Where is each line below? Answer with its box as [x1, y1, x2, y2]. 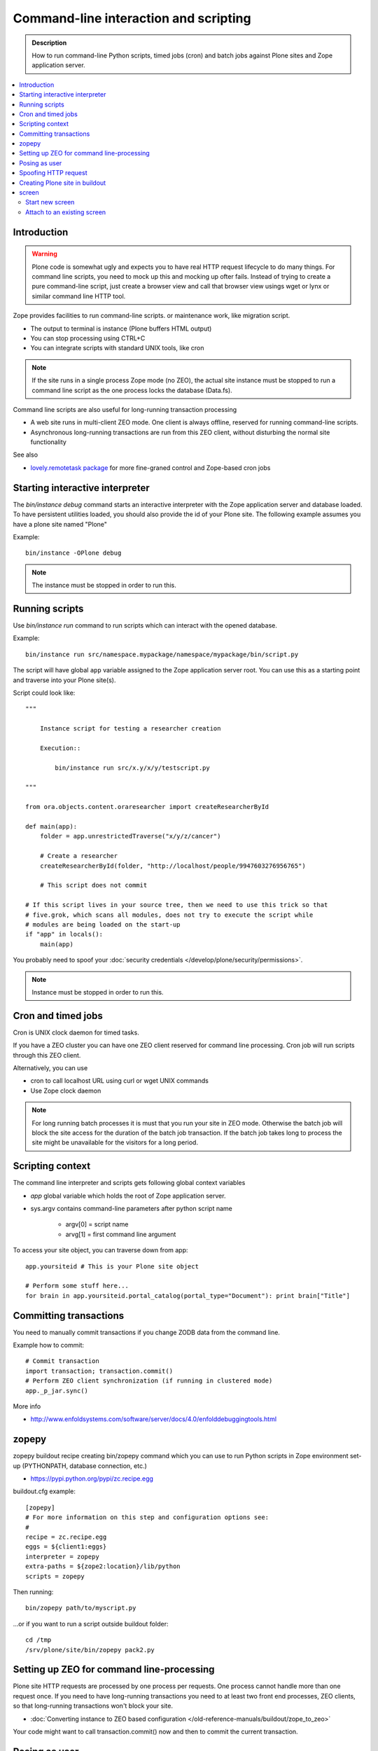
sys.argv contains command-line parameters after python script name [30, 1205, 232, 1212]
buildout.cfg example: [13, 1487, 76, 1495]
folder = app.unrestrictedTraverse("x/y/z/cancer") [39, 832, 221, 840]
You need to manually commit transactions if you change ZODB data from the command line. [13, 1328, 280, 1336]
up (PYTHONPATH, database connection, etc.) [13, 1461, 147, 1470]
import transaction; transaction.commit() [25, 1366, 174, 1375]
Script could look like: [13, 688, 76, 697]
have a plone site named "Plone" [13, 520, 108, 528]
